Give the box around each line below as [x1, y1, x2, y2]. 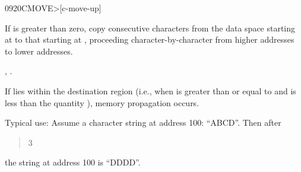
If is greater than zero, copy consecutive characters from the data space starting [5, 21, 296, 34]
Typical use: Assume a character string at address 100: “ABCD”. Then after [5, 116, 281, 129]
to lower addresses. [5, 44, 73, 57]
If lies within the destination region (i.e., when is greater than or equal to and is [5, 84, 296, 97]
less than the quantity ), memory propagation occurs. [5, 96, 199, 109]
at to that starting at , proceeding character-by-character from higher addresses [5, 33, 294, 46]
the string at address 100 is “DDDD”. [5, 156, 141, 168]
